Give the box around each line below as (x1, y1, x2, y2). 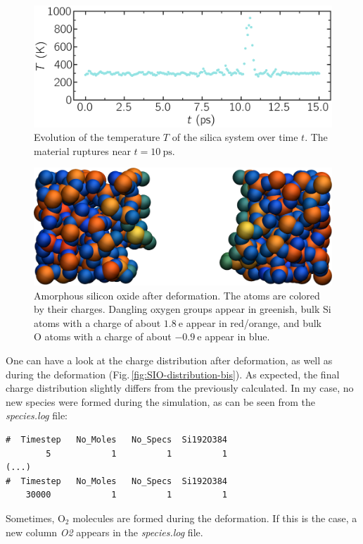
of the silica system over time (172, 130, 298, 144)
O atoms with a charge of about (34, 329, 172, 344)
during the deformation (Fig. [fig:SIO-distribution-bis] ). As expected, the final (6, 366, 340, 381)
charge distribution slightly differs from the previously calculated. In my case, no (6, 381, 354, 395)
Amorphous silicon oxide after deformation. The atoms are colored (34, 288, 320, 302)
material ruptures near (34, 143, 131, 158)
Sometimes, (6, 510, 55, 525)
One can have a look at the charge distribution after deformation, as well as (6, 353, 333, 368)
